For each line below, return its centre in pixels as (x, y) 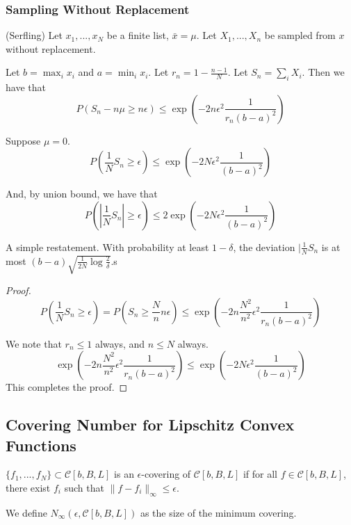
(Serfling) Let (34, 35)
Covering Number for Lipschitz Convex (150, 425)
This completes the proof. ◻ (67, 387)
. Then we (323, 72)
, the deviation (264, 247)
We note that (34, 343)
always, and (120, 343)
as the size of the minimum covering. (218, 512)
